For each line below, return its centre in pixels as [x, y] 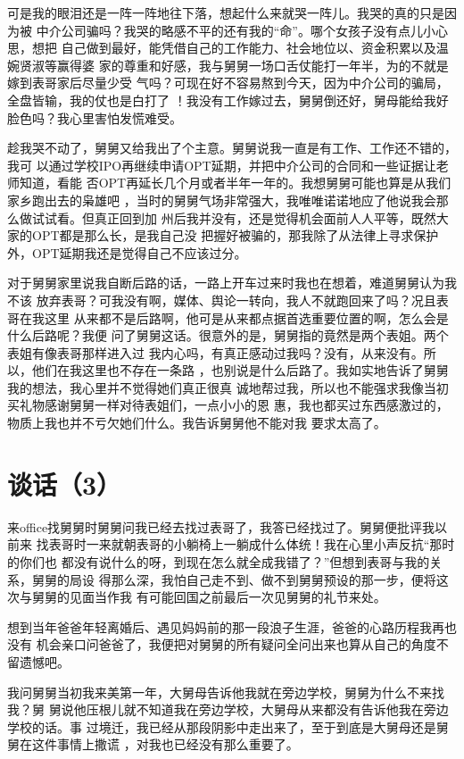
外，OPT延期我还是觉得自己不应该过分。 [127, 252]
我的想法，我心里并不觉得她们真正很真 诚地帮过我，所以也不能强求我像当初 [228, 387]
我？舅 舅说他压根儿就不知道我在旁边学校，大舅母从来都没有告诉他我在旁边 [228, 709]
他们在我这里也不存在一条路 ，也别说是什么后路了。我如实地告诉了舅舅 [240, 370]
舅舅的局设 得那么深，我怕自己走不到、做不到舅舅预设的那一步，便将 [234, 579]
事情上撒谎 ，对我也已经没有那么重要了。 [178, 744]
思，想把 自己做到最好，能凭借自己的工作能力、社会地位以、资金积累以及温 [228, 48]
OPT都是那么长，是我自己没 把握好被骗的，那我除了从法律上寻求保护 [235, 235]
